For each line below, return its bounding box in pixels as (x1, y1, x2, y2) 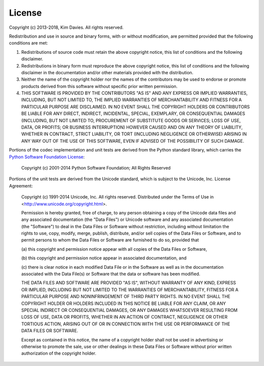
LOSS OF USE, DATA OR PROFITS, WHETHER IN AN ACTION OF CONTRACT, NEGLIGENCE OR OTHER (21, 314, 228, 320)
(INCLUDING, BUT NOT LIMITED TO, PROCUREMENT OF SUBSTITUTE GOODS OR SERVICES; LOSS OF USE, (21, 117, 241, 123)
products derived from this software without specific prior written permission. (21, 83, 178, 89)
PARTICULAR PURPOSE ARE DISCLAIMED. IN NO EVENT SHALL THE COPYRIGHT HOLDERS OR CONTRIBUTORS (21, 104, 250, 109)
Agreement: (9, 183, 33, 189)
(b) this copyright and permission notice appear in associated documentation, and (21, 255, 187, 261)
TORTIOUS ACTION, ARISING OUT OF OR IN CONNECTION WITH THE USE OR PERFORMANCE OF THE (21, 321, 230, 327)
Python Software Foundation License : (9, 154, 85, 160)
